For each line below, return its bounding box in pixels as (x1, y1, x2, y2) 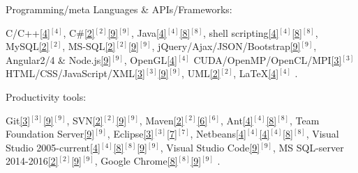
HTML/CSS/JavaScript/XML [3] (6, 66, 145, 81)
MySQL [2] (6, 39, 50, 53)
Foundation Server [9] (6, 126, 95, 141)
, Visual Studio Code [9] (160, 140, 260, 154)
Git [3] (6, 113, 31, 127)
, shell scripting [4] (203, 25, 279, 40)
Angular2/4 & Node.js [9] (6, 52, 112, 67)
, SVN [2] (66, 113, 103, 127)
